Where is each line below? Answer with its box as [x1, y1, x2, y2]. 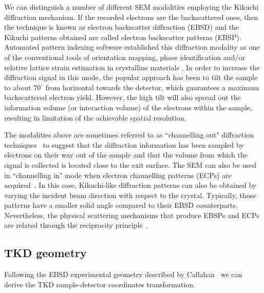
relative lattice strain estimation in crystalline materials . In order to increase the [4, 62, 260, 72]
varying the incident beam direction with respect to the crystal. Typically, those [4, 189, 256, 200]
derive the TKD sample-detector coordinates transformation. [4, 279, 196, 289]
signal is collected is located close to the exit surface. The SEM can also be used [4, 159, 257, 170]
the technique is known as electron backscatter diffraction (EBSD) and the [4, 22, 239, 32]
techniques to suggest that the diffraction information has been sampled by [4, 139, 244, 150]
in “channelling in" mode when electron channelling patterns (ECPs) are [4, 169, 232, 180]
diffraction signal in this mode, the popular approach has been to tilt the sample [4, 72, 258, 83]
